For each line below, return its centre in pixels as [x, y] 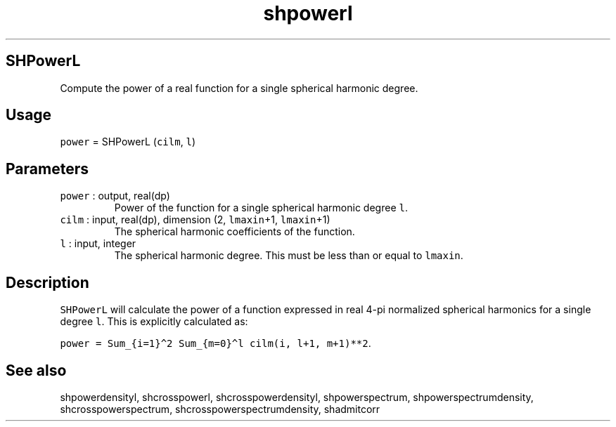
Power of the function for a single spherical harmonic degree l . [261, 208]
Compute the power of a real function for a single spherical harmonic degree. [239, 88]
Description [47, 282]
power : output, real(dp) [115, 196]
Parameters [47, 169]
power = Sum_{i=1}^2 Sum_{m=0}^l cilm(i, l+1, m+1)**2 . [216, 343]
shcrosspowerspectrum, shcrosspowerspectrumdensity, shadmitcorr [220, 409]
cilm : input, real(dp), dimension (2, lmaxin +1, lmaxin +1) [195, 220]
